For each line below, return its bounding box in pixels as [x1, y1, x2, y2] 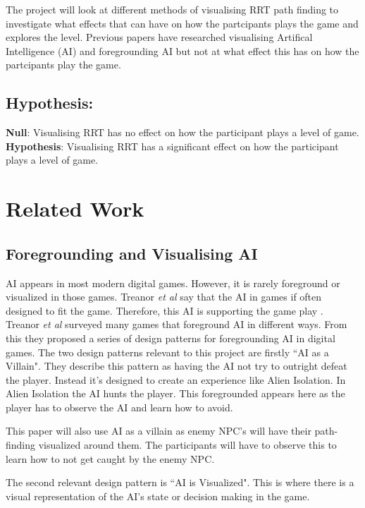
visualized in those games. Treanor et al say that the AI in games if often [6, 289, 322, 304]
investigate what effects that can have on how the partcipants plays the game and [6, 16, 359, 30]
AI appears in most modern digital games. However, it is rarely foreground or [6, 275, 340, 290]
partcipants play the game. [6, 57, 121, 72]
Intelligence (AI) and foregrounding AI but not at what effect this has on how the [6, 43, 359, 58]
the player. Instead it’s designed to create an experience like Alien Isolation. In [6, 372, 346, 387]
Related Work [6, 194, 144, 223]
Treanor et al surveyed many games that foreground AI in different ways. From [6, 317, 347, 332]
